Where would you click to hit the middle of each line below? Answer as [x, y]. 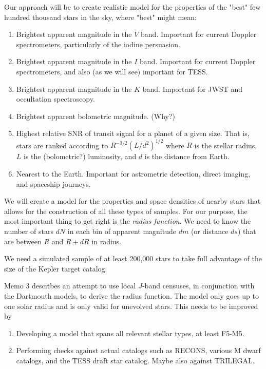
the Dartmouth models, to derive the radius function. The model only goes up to [132, 295]
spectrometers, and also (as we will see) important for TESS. [112, 71]
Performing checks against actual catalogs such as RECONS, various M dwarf [138, 350]
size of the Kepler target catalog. [56, 268]
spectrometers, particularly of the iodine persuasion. [98, 44]
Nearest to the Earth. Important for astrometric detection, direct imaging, [133, 174]
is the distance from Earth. [187, 156]
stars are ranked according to [62, 145]
